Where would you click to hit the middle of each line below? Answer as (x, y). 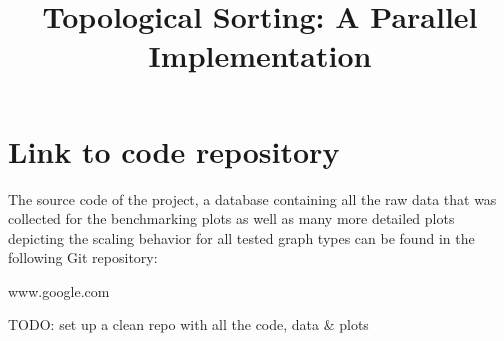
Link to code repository (174, 150)
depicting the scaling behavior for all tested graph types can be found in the (241, 237)
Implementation (260, 55)
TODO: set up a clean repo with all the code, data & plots (188, 324)
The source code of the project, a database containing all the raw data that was (252, 198)
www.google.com (59, 290)
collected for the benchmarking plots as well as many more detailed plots (231, 218)
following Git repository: (83, 257)
